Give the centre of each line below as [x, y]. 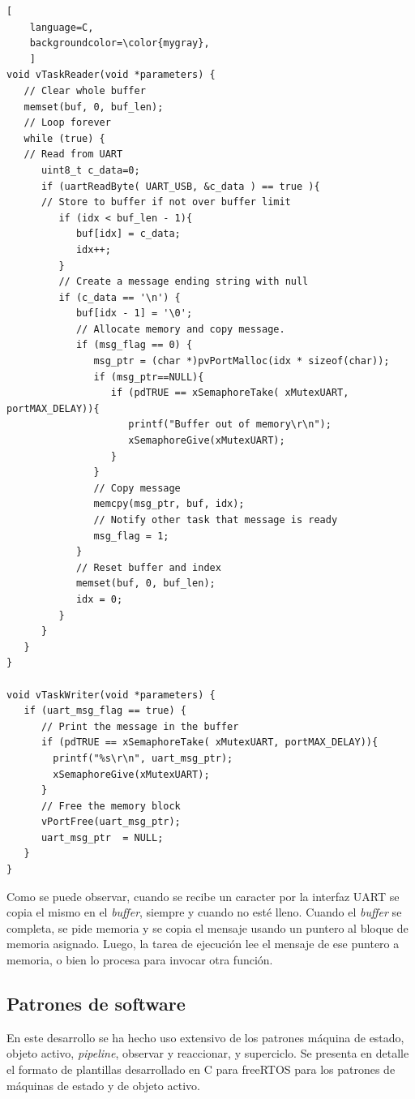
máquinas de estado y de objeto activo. [103, 1085]
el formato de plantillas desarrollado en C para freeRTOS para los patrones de [201, 1069]
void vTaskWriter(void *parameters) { [111, 695]
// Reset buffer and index [148, 567]
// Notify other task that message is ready [216, 520]
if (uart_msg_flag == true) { [105, 711]
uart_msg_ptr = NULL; [102, 837]
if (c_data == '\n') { [120, 297]
